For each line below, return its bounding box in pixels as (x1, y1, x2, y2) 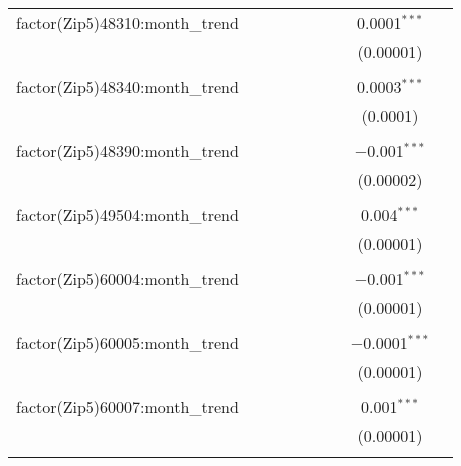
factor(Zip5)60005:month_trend (16, 331, 239, 354)
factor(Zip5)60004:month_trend (16, 267, 239, 290)
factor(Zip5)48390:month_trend (16, 139, 239, 162)
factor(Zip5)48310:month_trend (16, 11, 239, 34)
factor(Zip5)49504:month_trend (16, 203, 239, 226)
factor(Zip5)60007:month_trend (16, 395, 239, 418)
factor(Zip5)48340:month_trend (16, 75, 239, 98)
